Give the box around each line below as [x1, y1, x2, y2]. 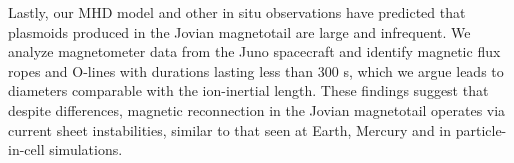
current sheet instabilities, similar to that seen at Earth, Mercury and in [8, 119, 452, 140]
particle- [455, 119, 507, 140]
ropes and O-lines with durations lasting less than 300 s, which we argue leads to [8, 60, 504, 81]
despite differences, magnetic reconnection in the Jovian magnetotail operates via [8, 99, 506, 120]
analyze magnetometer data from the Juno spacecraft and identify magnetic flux [8, 41, 501, 62]
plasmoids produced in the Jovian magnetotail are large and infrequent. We [8, 21, 471, 42]
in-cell [8, 139, 45, 160]
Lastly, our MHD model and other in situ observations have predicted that [8, 2, 466, 22]
